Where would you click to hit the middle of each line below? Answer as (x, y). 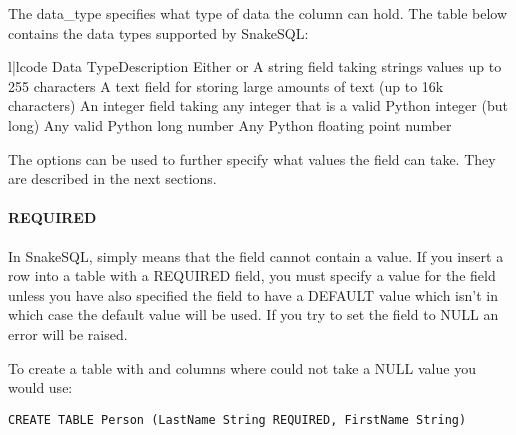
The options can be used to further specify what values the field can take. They (252, 158)
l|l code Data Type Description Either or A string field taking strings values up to (255, 66)
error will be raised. (68, 333)
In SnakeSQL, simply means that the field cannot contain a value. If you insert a (256, 255)
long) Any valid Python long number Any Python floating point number (230, 124)
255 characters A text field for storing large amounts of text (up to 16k (226, 85)
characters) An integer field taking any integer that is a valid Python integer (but (258, 105)
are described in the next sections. (112, 178)
